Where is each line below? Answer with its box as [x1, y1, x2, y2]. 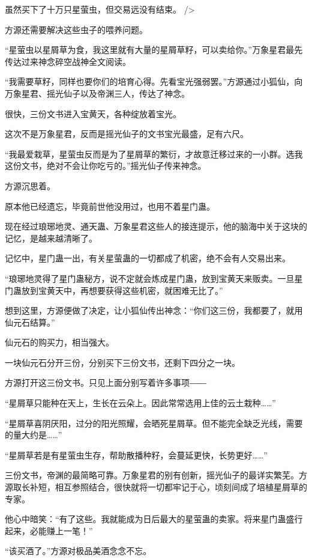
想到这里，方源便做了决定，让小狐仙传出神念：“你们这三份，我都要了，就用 [5, 304, 303, 317]
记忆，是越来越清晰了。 [5, 231, 97, 244]
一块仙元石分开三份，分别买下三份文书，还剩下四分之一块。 [5, 356, 240, 368]
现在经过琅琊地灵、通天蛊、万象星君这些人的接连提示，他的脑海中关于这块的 [5, 220, 307, 233]
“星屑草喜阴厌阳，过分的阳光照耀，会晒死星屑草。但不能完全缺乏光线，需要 [5, 416, 303, 429]
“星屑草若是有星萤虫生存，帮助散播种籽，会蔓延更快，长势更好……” [5, 448, 268, 461]
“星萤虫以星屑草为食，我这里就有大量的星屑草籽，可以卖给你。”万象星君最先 [5, 43, 303, 56]
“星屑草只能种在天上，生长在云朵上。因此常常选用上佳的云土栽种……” [5, 397, 276, 409]
